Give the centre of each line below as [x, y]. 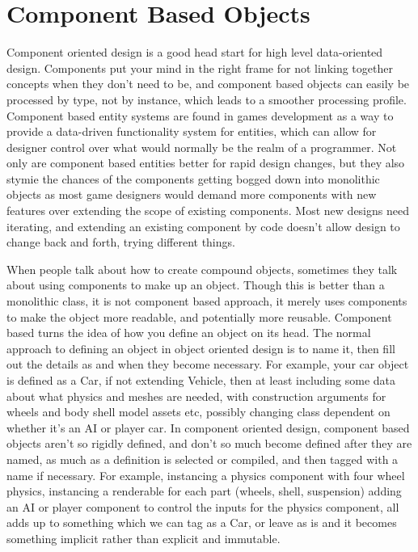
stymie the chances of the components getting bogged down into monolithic [193, 178]
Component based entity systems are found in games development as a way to [200, 115]
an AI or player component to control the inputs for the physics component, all [203, 506]
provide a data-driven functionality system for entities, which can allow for [192, 131]
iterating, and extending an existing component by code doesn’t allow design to [203, 226]
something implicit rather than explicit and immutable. [144, 538]
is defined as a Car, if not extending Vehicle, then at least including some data [201, 380]
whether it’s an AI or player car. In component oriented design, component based [208, 427]
